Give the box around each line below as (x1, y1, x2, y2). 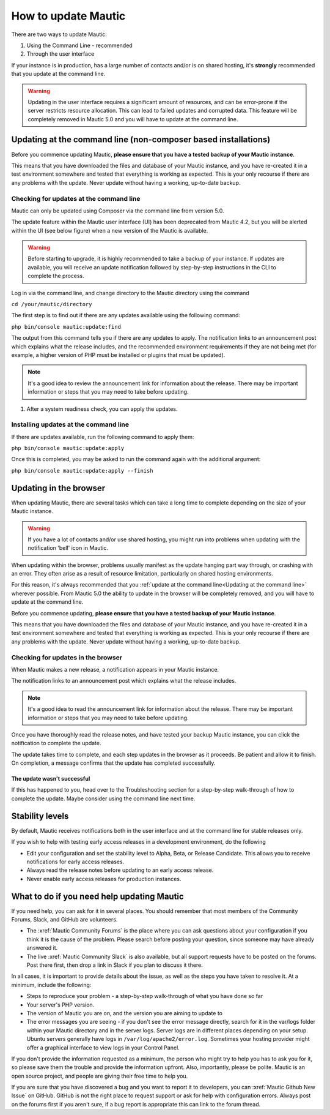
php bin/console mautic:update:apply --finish (11, 467, 153, 474)
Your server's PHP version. (26, 1001, 95, 1008)
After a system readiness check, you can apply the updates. (26, 405, 178, 413)
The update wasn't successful (11, 775, 90, 783)
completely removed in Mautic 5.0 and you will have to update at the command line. (28, 115, 238, 122)
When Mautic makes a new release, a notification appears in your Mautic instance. (11, 666, 219, 673)
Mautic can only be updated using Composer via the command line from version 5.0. (11, 207, 224, 214)
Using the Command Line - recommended (26, 42, 133, 49)
